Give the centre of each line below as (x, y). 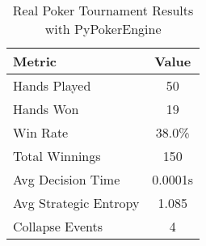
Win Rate (41, 132)
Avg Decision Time (67, 179)
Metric (35, 61)
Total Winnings (57, 156)
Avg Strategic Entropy (76, 203)
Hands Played (52, 85)
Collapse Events (58, 226)
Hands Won (46, 109)
